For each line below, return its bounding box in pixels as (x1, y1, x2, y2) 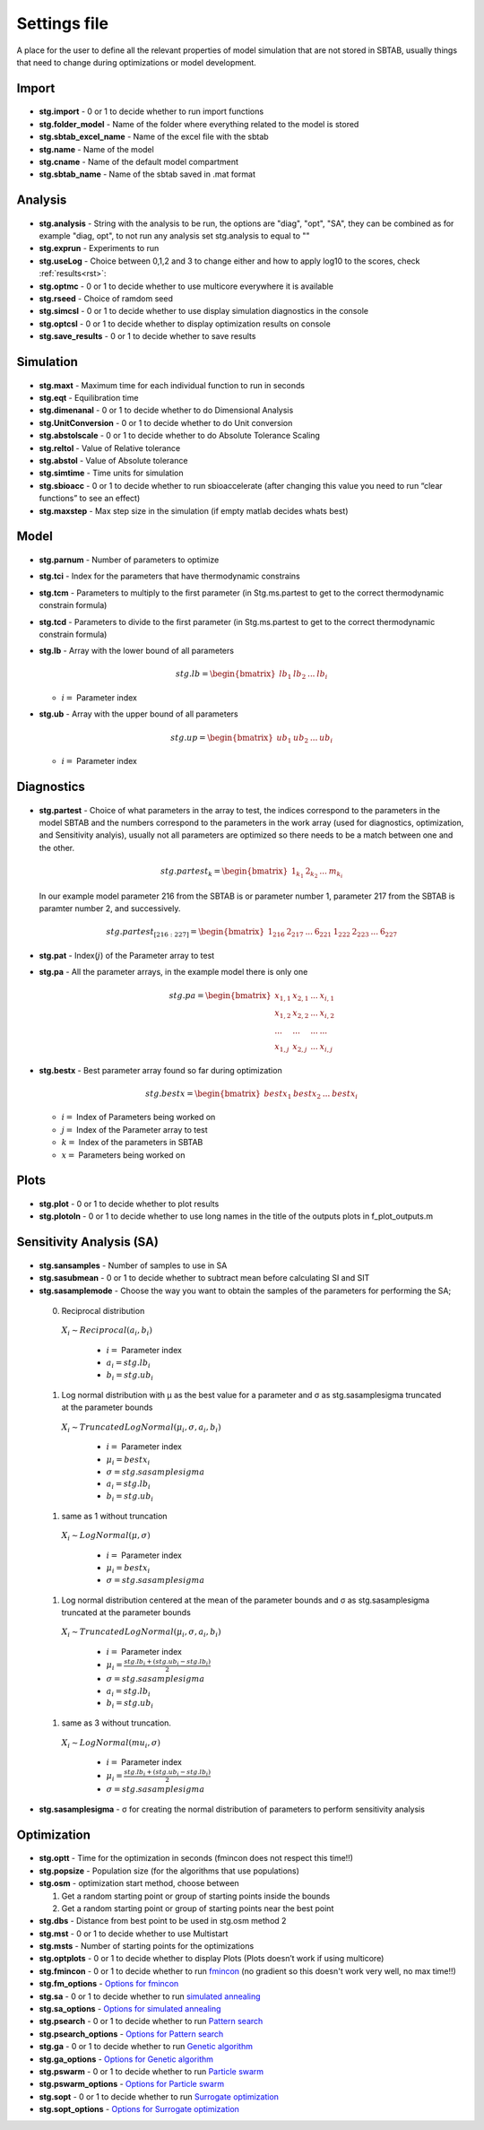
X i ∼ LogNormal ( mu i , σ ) (61, 1737, 161, 1750)
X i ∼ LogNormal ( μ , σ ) (61, 1530, 151, 1543)
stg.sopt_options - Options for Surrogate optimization (39, 2104, 239, 2115)
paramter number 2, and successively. (39, 903, 181, 914)
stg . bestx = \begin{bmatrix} (144, 1088, 262, 1099)
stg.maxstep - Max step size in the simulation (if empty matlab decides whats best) (39, 505, 349, 516)
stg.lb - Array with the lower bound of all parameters (39, 646, 235, 656)
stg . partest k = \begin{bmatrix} (160, 865, 289, 878)
